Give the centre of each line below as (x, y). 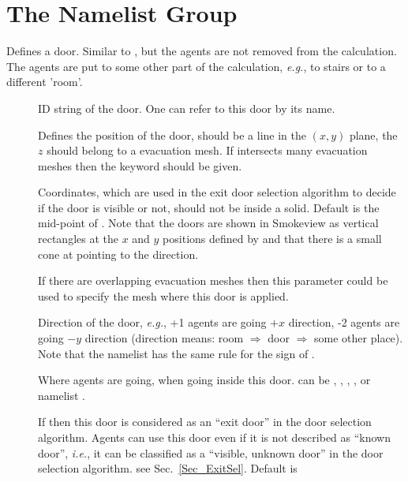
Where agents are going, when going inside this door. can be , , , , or (204, 380)
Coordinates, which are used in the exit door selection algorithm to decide (217, 192)
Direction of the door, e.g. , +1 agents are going (152, 322)
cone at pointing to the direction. (118, 254)
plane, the (373, 135)
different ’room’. (45, 82)
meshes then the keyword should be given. (140, 165)
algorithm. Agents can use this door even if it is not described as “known (215, 437)
